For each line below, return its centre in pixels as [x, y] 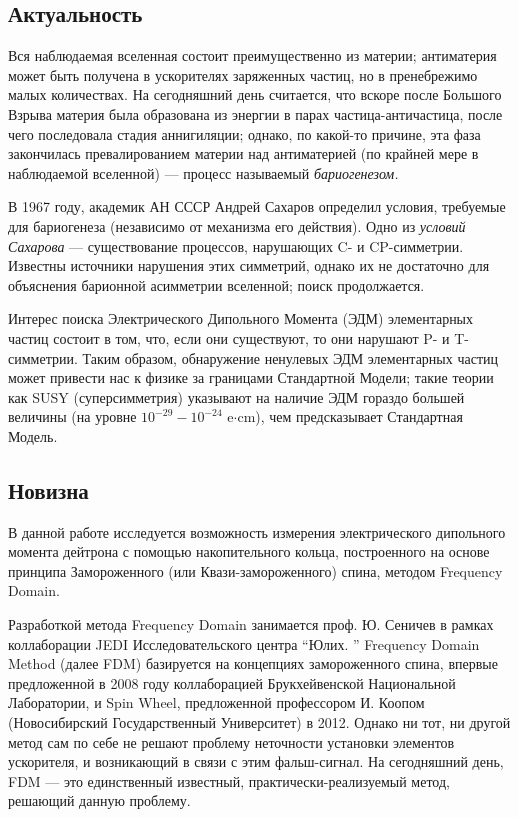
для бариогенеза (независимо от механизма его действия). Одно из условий [237, 225]
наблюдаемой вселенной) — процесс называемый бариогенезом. [203, 172]
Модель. [33, 435]
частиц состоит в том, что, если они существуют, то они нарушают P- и [229, 337]
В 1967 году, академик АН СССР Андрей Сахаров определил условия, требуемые [257, 206]
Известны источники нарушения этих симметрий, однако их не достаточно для [249, 265]
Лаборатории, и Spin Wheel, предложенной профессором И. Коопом [216, 702]
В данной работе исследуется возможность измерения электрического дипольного [257, 531]
